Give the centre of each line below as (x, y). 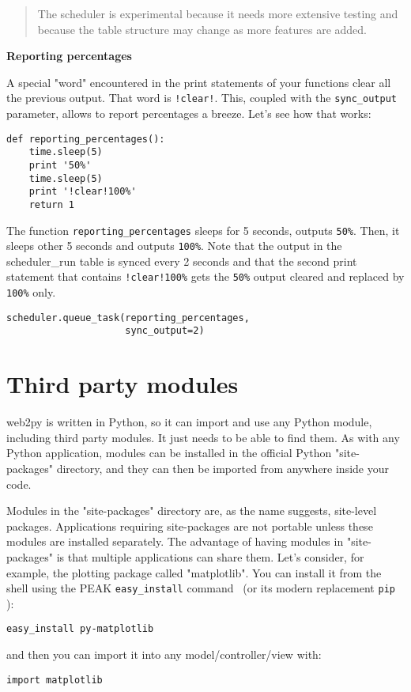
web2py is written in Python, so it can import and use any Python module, (189, 422)
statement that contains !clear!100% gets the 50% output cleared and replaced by (205, 276)
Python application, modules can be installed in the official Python (169, 453)
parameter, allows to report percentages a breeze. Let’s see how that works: (189, 113)
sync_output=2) (165, 331)
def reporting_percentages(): (86, 139)
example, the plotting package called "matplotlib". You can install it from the (194, 572)
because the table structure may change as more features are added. (202, 29)
